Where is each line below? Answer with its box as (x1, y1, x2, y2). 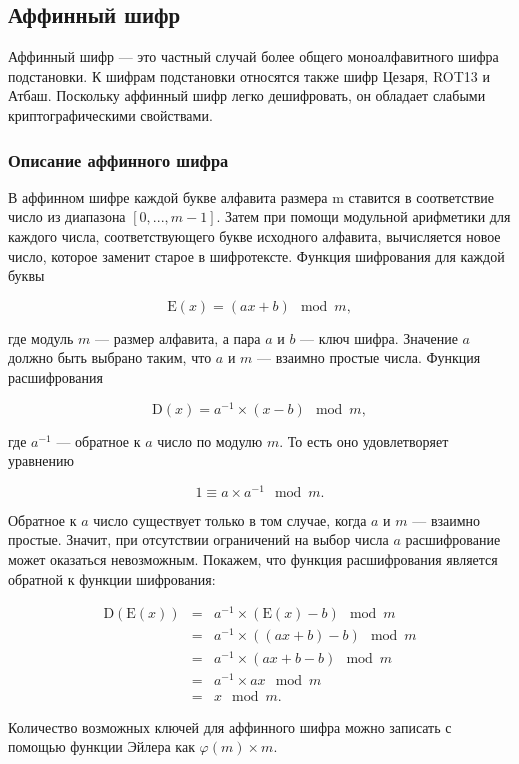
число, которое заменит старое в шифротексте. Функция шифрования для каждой (8, 245, 505, 266)
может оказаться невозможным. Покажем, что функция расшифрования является (8, 549, 498, 570)
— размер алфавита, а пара (95, 327, 261, 348)
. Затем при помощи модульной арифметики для (216, 206, 511, 227)
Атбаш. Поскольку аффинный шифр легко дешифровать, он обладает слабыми (8, 85, 486, 106)
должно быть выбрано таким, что (8, 347, 212, 368)
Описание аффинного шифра (8, 147, 229, 172)
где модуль (8, 327, 74, 348)
